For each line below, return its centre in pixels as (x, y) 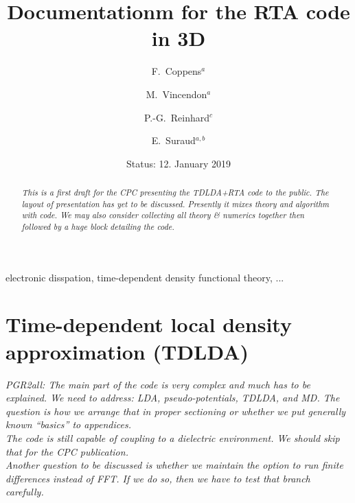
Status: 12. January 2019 (179, 163)
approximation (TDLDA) (127, 351)
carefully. (25, 492)
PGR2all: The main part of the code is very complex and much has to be (158, 384)
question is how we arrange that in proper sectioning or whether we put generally (176, 411)
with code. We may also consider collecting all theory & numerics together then (163, 215)
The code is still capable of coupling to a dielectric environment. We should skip (173, 437)
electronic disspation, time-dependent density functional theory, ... (145, 277)
